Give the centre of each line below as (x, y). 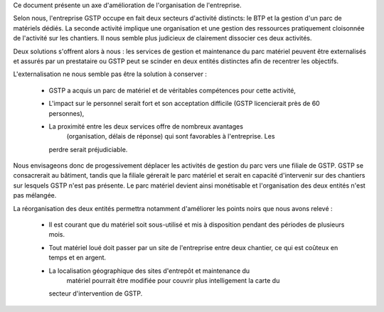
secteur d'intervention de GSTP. (96, 294)
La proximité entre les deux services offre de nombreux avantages (146, 126)
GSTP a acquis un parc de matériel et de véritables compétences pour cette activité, (172, 90)
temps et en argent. (78, 258)
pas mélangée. (35, 195)
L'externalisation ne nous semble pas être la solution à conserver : (110, 74)
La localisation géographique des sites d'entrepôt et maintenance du (149, 271)
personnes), (66, 113)
